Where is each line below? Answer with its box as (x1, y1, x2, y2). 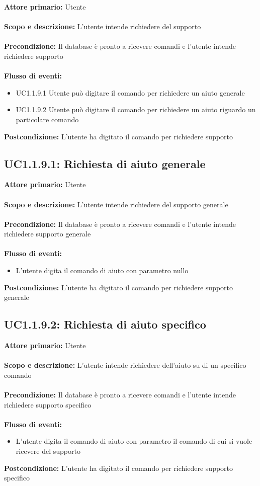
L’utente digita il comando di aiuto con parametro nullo (16, 265, 189, 276)
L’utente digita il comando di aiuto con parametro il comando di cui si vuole (16, 436, 252, 446)
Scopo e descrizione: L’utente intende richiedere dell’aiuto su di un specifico (4, 360, 246, 370)
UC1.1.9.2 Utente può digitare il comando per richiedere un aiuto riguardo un (16, 104, 256, 115)
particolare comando (16, 114, 79, 124)
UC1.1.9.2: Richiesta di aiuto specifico (4, 316, 206, 332)
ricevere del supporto (16, 446, 80, 456)
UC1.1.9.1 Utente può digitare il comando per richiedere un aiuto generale (16, 87, 245, 98)
